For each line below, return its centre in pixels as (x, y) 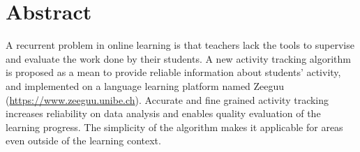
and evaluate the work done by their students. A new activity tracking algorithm (178, 58)
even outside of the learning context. (83, 140)
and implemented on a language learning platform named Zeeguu (145, 85)
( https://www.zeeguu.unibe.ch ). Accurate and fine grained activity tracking (167, 99)
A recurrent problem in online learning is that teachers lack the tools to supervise (180, 45)
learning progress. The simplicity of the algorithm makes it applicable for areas (174, 127)
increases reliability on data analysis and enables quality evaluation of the (163, 113)
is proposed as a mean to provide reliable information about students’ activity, (173, 72)
